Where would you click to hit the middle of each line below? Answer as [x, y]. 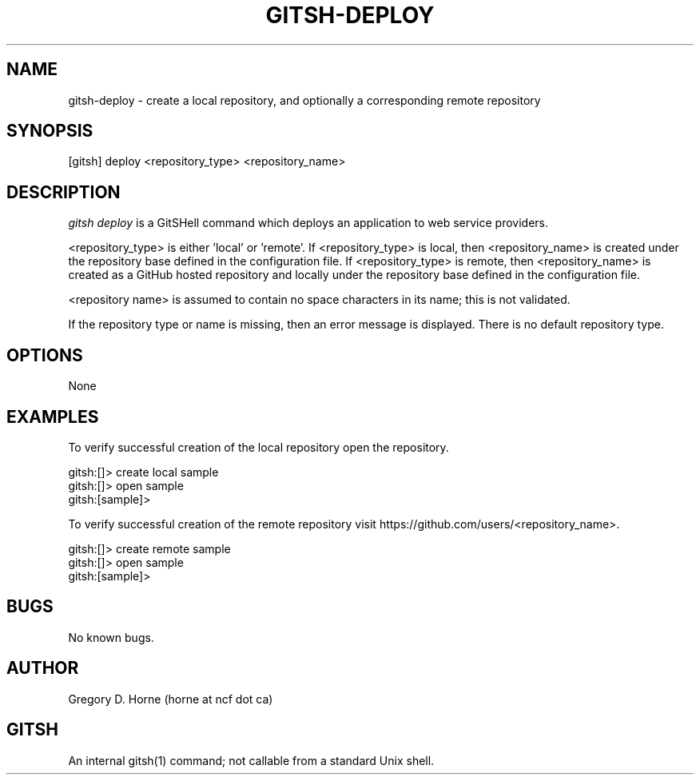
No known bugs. [111, 637]
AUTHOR [43, 668]
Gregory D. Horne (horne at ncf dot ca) [171, 699]
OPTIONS [45, 355]
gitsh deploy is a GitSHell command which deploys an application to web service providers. [308, 223]
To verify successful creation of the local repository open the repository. [259, 447]
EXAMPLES [53, 416]
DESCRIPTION [64, 192]
